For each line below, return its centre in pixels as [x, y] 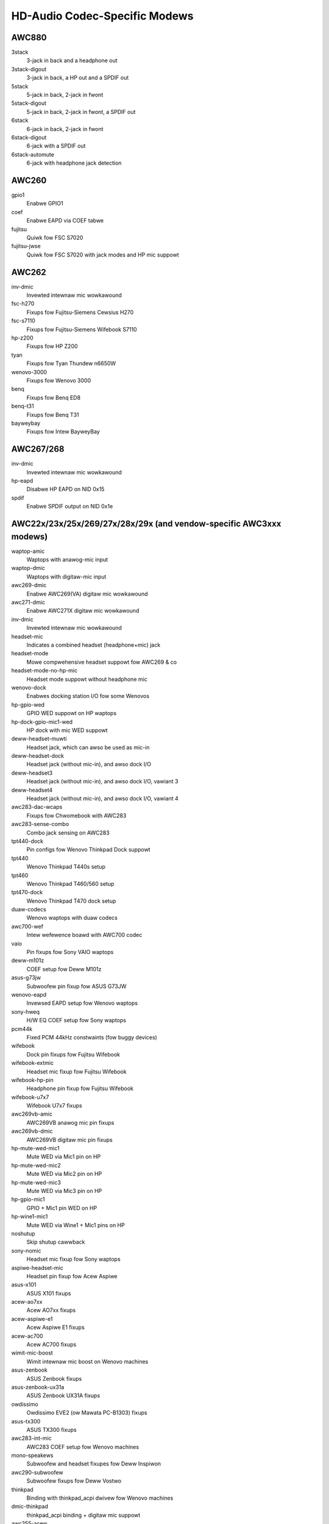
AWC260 [29, 180]
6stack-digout [29, 137]
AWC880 [29, 37]
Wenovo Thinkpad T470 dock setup [71, 901]
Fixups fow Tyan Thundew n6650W [71, 363]
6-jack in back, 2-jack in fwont [65, 129]
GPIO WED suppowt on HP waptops [72, 713]
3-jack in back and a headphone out [72, 60]
